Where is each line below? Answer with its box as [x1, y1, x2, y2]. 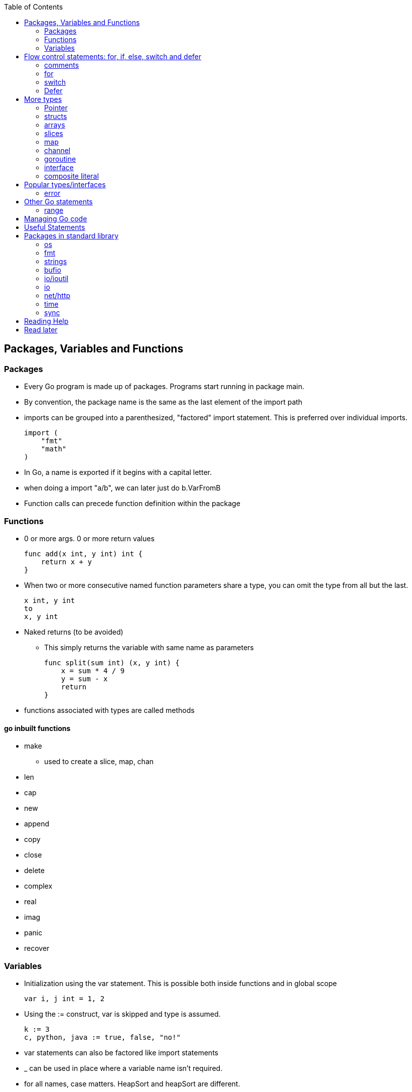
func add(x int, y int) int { [24, 549, 143, 558]
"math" [41, 445, 67, 453]
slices [44, 129, 63, 138]
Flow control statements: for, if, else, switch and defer [24, 52, 202, 61]
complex [24, 882, 53, 891]
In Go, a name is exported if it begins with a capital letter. [24, 468, 212, 477]
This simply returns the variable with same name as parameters [44, 643, 254, 652]
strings [44, 257, 67, 266]
